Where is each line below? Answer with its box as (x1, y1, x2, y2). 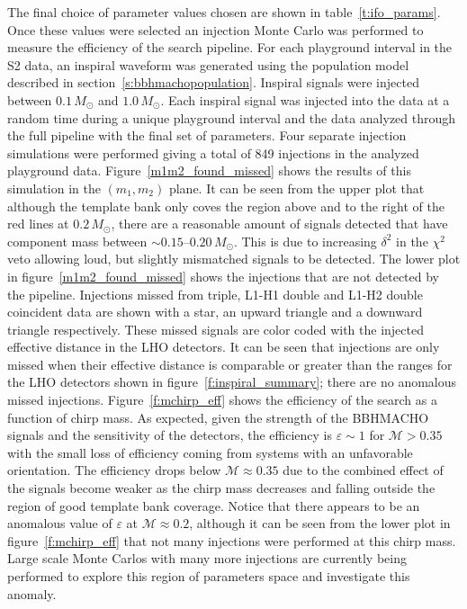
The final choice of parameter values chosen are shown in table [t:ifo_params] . (7, 3, 441, 21)
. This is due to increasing (233, 231, 377, 250)
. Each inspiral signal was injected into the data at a (160, 90, 450, 109)
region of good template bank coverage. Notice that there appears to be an (7, 496, 420, 515)
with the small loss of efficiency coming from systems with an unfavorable (7, 443, 413, 461)
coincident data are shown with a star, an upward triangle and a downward (7, 302, 423, 321)
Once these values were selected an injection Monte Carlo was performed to (7, 20, 424, 39)
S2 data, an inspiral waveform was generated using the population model (7, 55, 409, 74)
